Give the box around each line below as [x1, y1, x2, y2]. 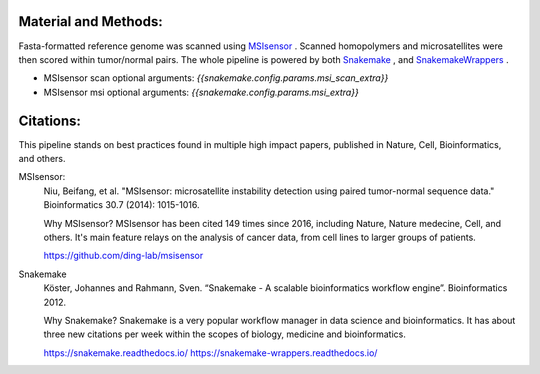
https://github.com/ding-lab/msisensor [43, 250, 204, 262]
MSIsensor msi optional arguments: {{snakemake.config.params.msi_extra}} [43, 86, 359, 98]
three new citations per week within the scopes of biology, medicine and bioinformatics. [43, 328, 407, 340]
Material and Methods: [18, 13, 164, 30]
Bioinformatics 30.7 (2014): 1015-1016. [43, 199, 200, 211]
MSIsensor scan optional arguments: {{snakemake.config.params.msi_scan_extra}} [43, 72, 389, 84]
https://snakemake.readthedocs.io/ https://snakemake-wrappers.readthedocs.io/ [43, 346, 378, 359]
